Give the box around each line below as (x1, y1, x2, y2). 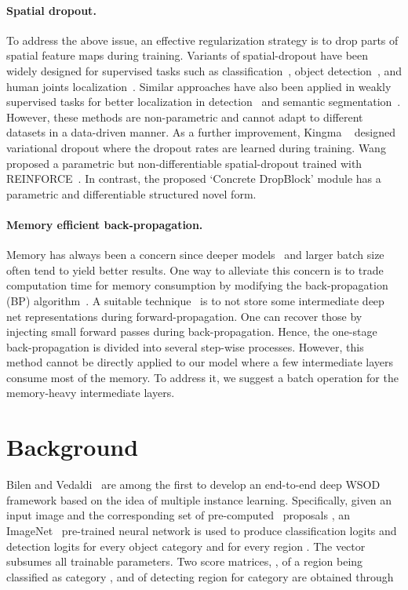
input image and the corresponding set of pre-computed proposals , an (6, 507, 351, 523)
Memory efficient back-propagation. (6, 216, 203, 232)
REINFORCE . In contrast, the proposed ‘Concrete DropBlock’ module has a (6, 170, 381, 187)
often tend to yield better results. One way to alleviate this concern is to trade (6, 261, 384, 278)
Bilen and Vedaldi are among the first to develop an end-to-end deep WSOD (6, 476, 381, 493)
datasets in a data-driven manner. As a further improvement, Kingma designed (6, 124, 395, 140)
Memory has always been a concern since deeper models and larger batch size (6, 246, 384, 263)
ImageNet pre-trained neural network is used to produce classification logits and (6, 522, 397, 538)
